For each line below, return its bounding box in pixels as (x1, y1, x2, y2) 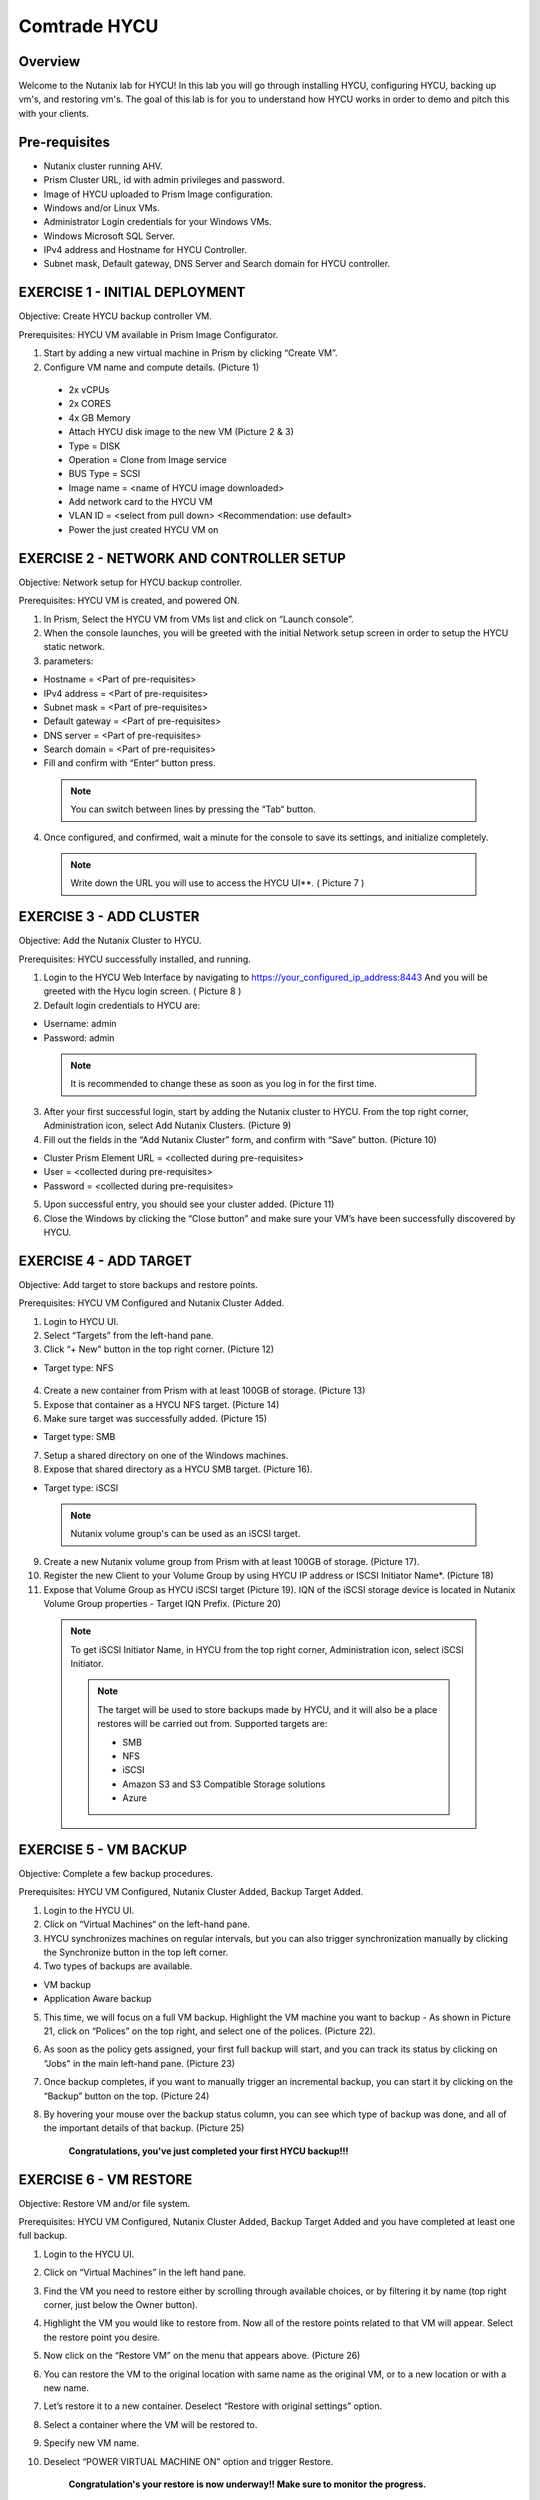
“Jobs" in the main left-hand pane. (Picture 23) (43, 2057, 235, 2069)
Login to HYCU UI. (43, 1315, 119, 1327)
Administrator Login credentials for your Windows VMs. (43, 216, 272, 228)
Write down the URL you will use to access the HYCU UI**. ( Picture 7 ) (70, 877, 365, 889)
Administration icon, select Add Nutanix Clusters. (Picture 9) (43, 1120, 292, 1132)
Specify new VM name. (43, 2437, 140, 2449)
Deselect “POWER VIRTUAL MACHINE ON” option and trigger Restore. (43, 2455, 334, 2467)
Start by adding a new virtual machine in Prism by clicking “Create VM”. (43, 347, 339, 359)
